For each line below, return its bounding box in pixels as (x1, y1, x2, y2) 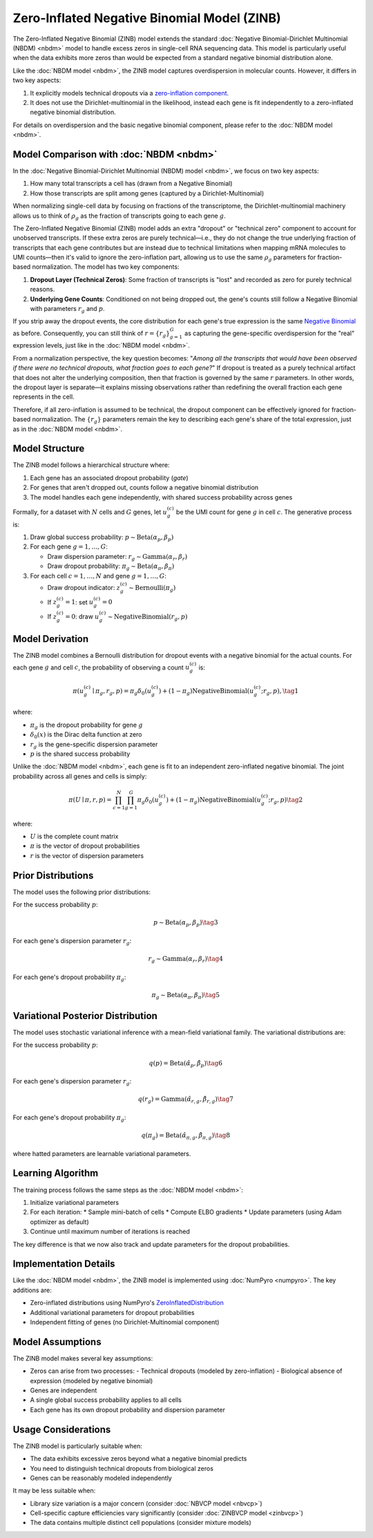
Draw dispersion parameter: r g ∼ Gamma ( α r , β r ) (47, 552, 188, 562)
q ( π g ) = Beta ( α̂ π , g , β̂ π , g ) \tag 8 (141, 1132, 231, 1141)
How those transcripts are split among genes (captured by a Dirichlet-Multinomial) (30, 189, 265, 197)
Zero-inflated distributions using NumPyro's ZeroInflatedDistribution (30, 1299, 224, 1307)
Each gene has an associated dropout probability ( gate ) (30, 473, 189, 482)
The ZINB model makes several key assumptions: (12, 1354, 153, 1363)
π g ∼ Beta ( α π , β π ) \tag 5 (151, 991, 220, 1000)
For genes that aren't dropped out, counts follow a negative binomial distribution (30, 484, 259, 492)
